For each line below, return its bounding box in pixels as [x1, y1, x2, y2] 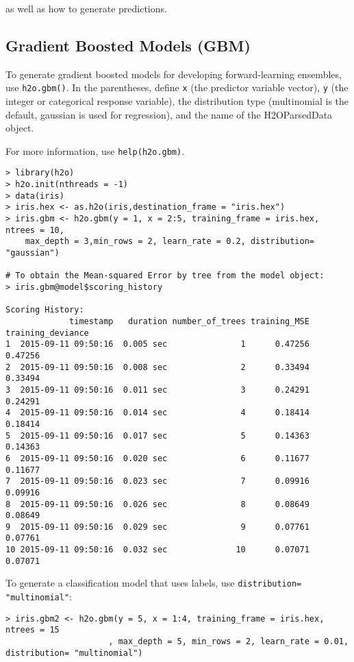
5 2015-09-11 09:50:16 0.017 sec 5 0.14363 [5, 430, 309, 441]
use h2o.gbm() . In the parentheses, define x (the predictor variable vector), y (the [5, 80, 349, 95]
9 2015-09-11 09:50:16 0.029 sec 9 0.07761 [5, 522, 309, 532]
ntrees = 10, [5, 225, 64, 235]
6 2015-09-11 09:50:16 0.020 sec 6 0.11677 [5, 453, 309, 463]
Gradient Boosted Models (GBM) [5, 34, 251, 56]
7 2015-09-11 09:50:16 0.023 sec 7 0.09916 [5, 476, 309, 487]
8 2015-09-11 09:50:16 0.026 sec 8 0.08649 [5, 499, 309, 509]
